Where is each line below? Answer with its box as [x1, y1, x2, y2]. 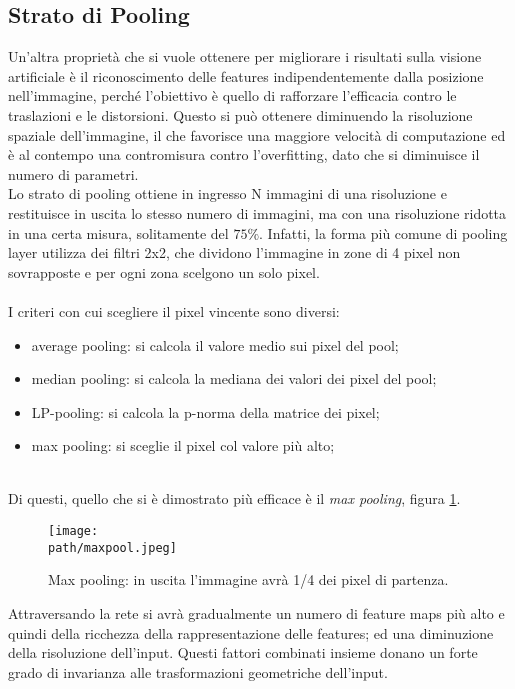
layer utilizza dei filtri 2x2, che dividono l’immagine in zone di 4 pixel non [8, 242, 461, 263]
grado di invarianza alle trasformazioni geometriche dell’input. [8, 661, 388, 682]
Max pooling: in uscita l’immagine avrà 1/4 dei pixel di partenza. [48, 569, 449, 590]
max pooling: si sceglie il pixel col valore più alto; [31, 435, 335, 456]
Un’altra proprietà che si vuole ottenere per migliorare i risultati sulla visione [8, 46, 482, 67]
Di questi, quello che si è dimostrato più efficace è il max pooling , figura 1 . [8, 488, 461, 509]
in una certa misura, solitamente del [8, 222, 229, 243]
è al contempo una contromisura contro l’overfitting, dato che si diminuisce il [8, 144, 480, 165]
